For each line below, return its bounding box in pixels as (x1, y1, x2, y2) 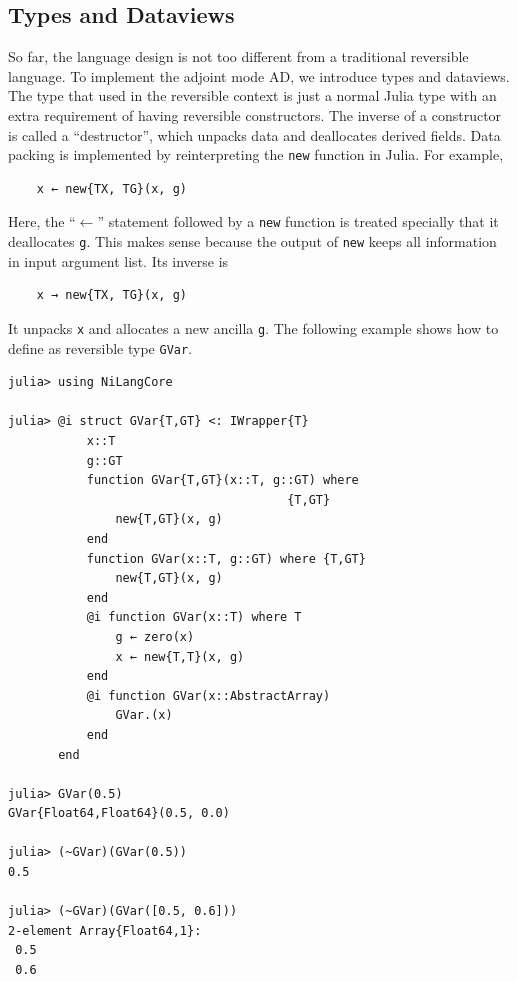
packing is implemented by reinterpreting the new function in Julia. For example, (8, 144, 504, 165)
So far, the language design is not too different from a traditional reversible (8, 46, 469, 67)
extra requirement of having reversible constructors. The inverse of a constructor (8, 104, 502, 125)
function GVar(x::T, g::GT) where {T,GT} (86, 551, 366, 566)
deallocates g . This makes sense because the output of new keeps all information (8, 231, 497, 252)
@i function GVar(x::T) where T (86, 610, 302, 625)
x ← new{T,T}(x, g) (115, 649, 245, 664)
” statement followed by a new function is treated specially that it (97, 211, 499, 232)
